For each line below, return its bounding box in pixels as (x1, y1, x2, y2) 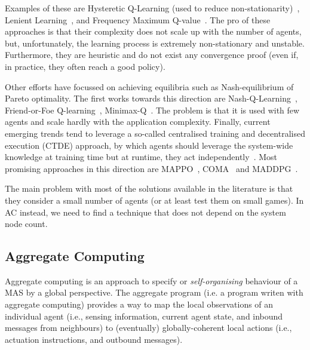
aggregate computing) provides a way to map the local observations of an (5, 298, 274, 311)
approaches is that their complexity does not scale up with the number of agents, (5, 25, 302, 38)
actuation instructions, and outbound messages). (5, 333, 183, 345)
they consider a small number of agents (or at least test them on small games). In (5, 194, 304, 206)
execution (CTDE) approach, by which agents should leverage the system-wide (5, 139, 293, 151)
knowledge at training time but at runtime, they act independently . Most (5, 151, 277, 163)
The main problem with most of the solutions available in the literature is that (5, 182, 293, 195)
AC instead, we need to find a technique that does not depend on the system (5, 205, 286, 218)
